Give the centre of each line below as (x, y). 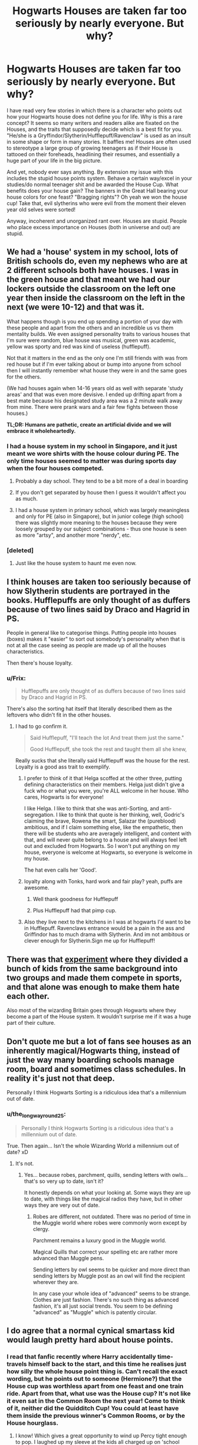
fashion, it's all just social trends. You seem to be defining (103, 1306)
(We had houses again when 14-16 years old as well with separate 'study (95, 388)
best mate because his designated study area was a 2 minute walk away (95, 400)
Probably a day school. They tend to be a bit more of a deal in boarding (101, 481)
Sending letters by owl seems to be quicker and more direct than (111, 1269)
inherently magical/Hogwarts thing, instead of (93, 1050)
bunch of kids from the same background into (92, 969)
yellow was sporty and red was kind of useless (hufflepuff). (79, 347)
